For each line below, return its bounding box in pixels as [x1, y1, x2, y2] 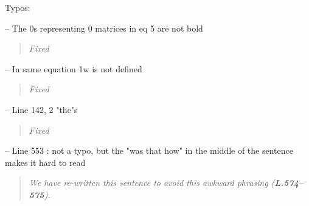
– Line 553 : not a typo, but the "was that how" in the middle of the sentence [5, 144, 293, 157]
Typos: [5, 1, 30, 13]
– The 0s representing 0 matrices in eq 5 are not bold [5, 21, 203, 34]
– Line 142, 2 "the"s [5, 103, 78, 115]
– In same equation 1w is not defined [5, 62, 142, 75]
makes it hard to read [5, 156, 86, 168]
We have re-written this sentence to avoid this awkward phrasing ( [29, 176, 275, 189]
